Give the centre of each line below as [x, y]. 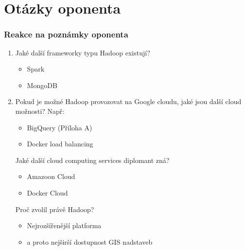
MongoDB [42, 85]
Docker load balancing [60, 144]
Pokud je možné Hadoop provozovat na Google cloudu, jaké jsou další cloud [128, 101]
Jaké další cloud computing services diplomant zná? [92, 160]
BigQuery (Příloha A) [60, 127]
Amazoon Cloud [51, 176]
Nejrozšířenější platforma [64, 225]
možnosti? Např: [40, 111]
